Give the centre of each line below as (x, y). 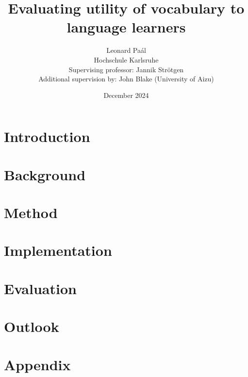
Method (31, 212)
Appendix (37, 364)
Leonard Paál (126, 50)
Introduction (47, 136)
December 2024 (126, 95)
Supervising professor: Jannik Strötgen (126, 69)
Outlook (32, 326)
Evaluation (40, 288)
